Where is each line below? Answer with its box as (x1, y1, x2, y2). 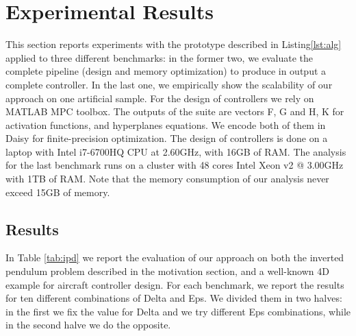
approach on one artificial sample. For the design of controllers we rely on (5, 91, 314, 105)
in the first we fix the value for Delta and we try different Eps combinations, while (5, 304, 351, 318)
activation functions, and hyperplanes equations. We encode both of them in (5, 117, 326, 132)
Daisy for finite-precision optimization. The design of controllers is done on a (5, 131, 328, 145)
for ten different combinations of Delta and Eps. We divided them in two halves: (5, 291, 342, 305)
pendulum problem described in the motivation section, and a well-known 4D (5, 264, 329, 278)
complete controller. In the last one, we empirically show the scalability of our (5, 77, 333, 91)
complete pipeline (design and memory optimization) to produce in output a (5, 64, 327, 78)
